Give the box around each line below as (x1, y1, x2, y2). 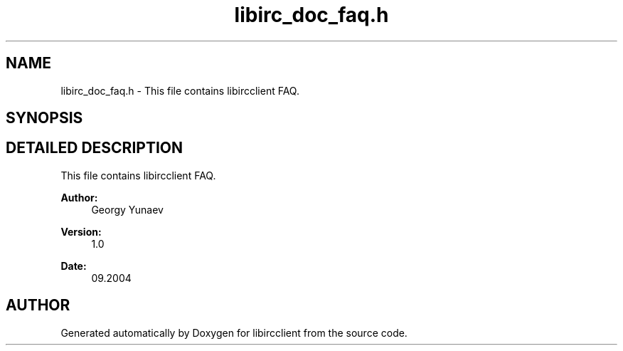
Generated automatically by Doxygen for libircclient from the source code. (60, 326, 408, 339)
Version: (60, 225, 102, 238)
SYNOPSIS (6, 109, 83, 127)
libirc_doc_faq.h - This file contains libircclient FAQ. (60, 84, 299, 97)
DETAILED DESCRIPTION (6, 139, 183, 157)
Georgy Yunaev (91, 203, 164, 216)
